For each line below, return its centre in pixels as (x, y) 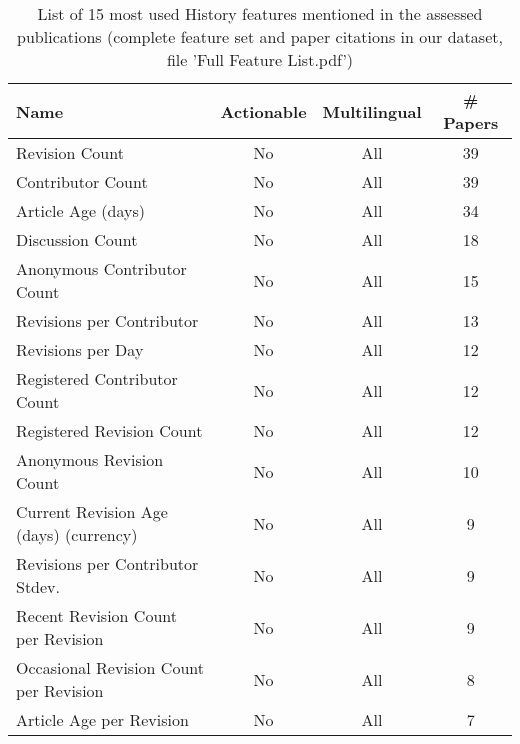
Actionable (263, 111)
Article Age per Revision (102, 719)
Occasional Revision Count (110, 667)
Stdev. (38, 586)
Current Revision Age (92, 511)
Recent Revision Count (96, 615)
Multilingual (372, 111)
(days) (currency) (77, 534)
